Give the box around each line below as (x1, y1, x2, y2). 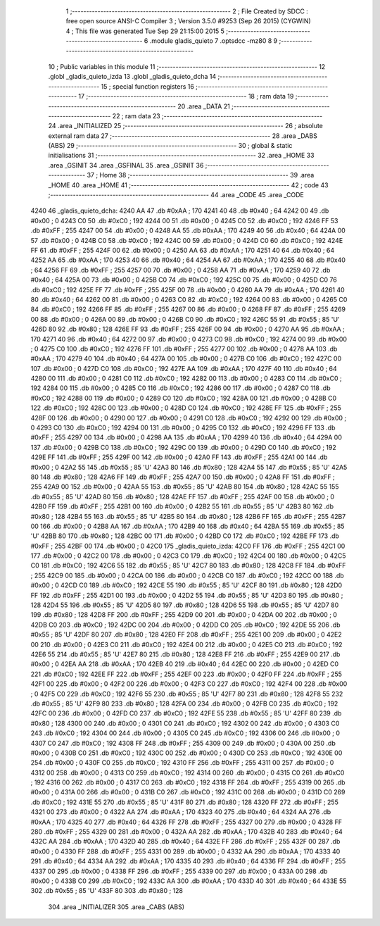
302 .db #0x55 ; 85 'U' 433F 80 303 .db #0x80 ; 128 (30, 887, 183, 895)
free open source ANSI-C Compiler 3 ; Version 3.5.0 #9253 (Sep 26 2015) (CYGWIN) (65, 17, 311, 25)
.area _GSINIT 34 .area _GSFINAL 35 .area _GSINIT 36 (48, 161, 204, 169)
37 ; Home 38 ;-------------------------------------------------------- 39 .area (87, 171, 315, 180)
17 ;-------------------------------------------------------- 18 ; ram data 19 (78, 92, 294, 101)
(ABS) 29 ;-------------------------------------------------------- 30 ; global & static (48, 142, 293, 150)
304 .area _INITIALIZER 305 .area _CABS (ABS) (48, 902, 185, 911)
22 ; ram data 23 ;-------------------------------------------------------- (112, 111, 323, 120)
